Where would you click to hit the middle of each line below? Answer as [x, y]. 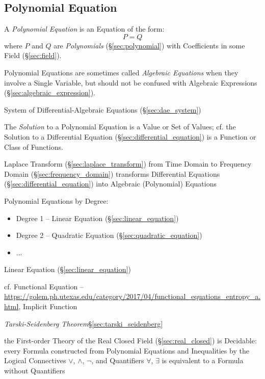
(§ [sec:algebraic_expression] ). [50, 92]
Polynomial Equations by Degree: [56, 200]
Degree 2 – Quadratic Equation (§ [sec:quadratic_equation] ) [109, 235]
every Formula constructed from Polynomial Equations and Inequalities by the [127, 350]
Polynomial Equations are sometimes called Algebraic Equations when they [121, 72]
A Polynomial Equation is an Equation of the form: [84, 29]
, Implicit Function [48, 306]
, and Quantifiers [118, 360]
